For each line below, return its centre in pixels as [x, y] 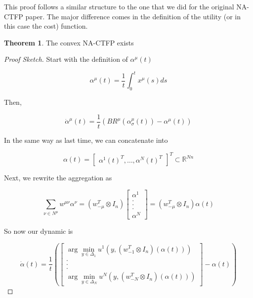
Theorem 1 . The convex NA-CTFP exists [69, 42]
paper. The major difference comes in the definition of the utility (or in [133, 16]
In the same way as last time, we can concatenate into [86, 140]
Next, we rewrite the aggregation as [58, 178]
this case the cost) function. [46, 26]
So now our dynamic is [39, 231]
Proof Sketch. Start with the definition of [66, 59]
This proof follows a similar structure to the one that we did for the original [119, 6]
